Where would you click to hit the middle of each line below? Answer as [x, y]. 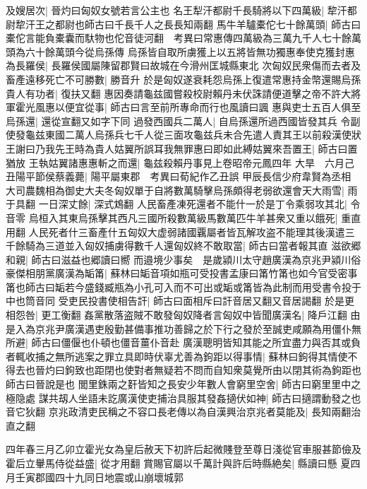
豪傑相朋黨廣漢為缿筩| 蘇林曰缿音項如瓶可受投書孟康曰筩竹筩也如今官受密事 [182, 273]
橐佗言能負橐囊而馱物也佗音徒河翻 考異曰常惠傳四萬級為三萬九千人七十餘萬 [183, 38]
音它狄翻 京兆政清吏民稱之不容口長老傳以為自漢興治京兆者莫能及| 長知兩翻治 [183, 412]
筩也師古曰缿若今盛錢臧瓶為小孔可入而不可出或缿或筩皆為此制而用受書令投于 [183, 287]
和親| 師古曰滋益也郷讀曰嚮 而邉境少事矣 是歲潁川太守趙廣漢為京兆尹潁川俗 [183, 259]
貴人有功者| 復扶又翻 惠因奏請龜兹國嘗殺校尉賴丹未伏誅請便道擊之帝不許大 [179, 93]
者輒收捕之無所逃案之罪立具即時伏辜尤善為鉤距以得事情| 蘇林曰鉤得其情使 [177, 356]
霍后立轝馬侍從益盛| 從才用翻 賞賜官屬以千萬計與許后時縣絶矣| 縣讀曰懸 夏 [178, 463]
